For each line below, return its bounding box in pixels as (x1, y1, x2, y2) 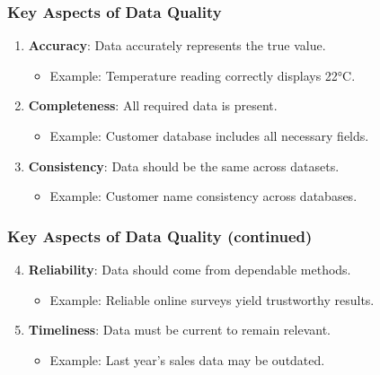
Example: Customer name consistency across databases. (49, 187, 358, 205)
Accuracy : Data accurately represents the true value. (28, 36, 326, 55)
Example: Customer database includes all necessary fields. (49, 126, 369, 144)
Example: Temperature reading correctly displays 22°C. (49, 65, 356, 84)
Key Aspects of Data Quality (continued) (7, 224, 313, 247)
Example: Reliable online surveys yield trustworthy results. (49, 290, 375, 309)
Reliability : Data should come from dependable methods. (28, 260, 351, 278)
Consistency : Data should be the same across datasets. (28, 156, 340, 175)
